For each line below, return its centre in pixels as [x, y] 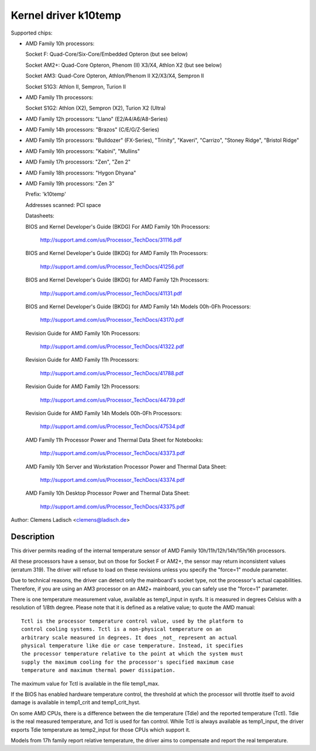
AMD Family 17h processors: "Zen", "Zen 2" [78, 162]
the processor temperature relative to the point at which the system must [132, 654]
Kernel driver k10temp [66, 15]
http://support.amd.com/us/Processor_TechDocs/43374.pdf [112, 480]
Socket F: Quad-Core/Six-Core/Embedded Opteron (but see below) [107, 54]
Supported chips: [32, 33]
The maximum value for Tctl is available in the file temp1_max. [85, 684]
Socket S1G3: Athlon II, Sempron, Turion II [75, 86]
